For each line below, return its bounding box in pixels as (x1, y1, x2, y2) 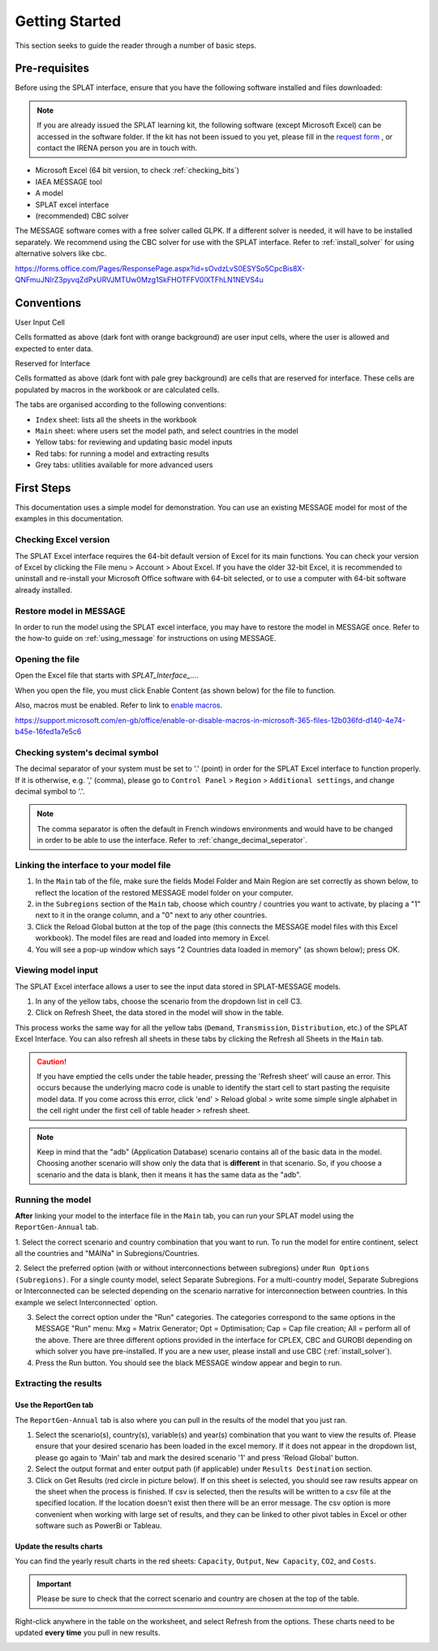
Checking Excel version (15, 534, 110, 545)
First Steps (15, 481, 71, 495)
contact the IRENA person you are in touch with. (36, 143, 198, 153)
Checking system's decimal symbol (15, 746, 159, 758)
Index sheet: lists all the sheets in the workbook (35, 415, 198, 424)
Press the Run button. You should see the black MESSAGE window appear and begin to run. (35, 1357, 342, 1367)
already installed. (15, 585, 73, 595)
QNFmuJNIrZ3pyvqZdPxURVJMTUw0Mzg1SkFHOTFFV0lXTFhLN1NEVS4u (15, 274, 264, 284)
